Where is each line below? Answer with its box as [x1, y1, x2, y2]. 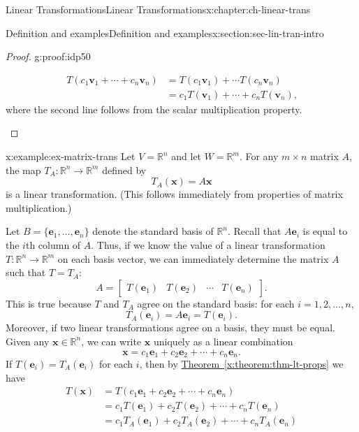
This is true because [6, 296, 91, 310]
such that [6, 265, 46, 280]
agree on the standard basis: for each [137, 296, 295, 310]
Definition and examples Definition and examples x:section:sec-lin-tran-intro [6, 25, 324, 40]
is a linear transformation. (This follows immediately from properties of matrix [6, 187, 343, 201]
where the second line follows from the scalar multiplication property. [6, 101, 302, 116]
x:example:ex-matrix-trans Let [6, 149, 135, 164]
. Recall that [228, 224, 281, 238]
